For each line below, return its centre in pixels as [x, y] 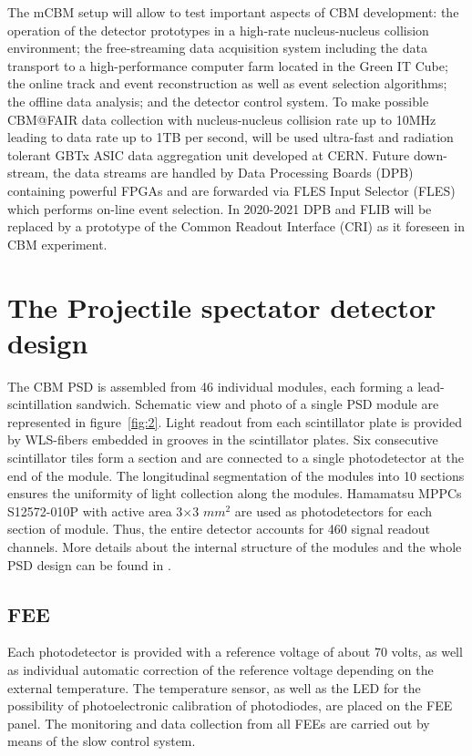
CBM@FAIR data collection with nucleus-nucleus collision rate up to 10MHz [222, 119]
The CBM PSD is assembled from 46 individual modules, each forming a [210, 386]
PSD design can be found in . [89, 564]
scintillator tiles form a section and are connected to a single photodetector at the [236, 457]
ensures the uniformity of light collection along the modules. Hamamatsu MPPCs [235, 493]
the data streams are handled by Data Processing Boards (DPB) [233, 173]
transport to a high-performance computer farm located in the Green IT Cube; [228, 65]
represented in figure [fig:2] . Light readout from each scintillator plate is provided [235, 421]
